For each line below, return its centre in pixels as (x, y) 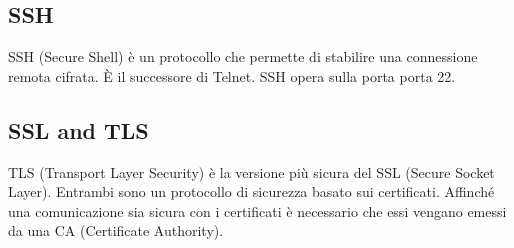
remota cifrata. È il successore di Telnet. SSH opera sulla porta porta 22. (232, 75)
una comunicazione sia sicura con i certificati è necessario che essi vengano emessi (257, 210)
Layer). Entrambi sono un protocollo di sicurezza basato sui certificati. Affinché (251, 191)
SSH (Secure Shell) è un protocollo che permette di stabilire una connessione (243, 56)
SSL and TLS (78, 129)
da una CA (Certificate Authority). (116, 230)
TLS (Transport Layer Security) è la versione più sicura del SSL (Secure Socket (251, 171)
